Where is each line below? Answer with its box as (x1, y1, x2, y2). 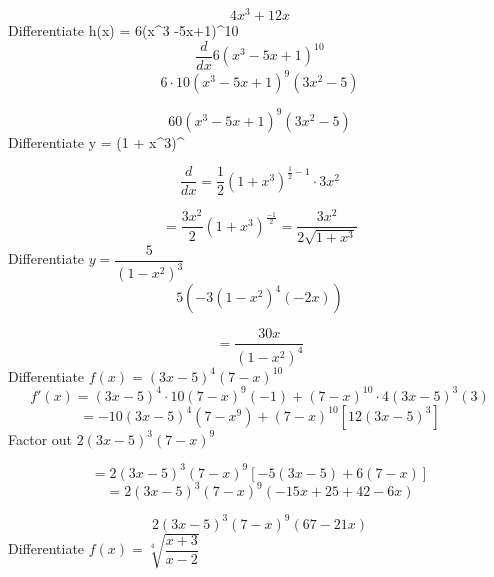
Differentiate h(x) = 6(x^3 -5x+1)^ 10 (8, 20, 239, 41)
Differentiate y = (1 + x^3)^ (8, 131, 185, 152)
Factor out (8, 428, 73, 449)
